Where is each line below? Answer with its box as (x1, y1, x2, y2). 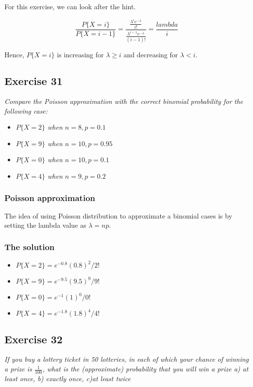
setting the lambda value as (4, 220, 86, 230)
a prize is (4, 364, 32, 374)
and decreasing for (123, 50, 178, 60)
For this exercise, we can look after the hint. (4, 1, 136, 11)
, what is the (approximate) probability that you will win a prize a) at (42, 364, 249, 374)
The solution (4, 240, 55, 252)
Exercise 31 (4, 73, 63, 88)
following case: (4, 105, 48, 116)
